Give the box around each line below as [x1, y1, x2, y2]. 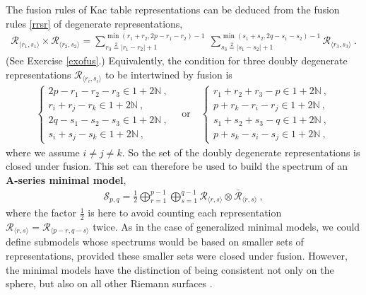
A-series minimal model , [6, 172, 126, 187]
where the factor [6, 205, 77, 220]
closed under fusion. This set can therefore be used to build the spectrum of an [6, 158, 348, 173]
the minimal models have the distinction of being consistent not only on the [6, 262, 334, 277]
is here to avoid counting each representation [88, 205, 282, 220]
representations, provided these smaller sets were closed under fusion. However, [6, 248, 348, 262]
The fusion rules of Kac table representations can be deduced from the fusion [6, 2, 340, 16]
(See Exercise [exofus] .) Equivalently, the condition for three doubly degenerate [6, 53, 348, 68]
